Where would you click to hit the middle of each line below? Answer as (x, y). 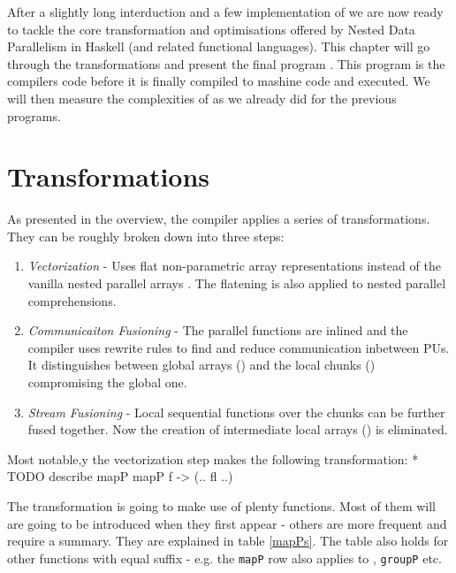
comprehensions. (72, 300)
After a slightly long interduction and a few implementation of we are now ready (225, 11)
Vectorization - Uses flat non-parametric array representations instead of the (234, 266)
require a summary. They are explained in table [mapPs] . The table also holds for (228, 541)
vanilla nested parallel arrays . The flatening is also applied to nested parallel (237, 283)
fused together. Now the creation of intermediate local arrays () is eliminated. (238, 429)
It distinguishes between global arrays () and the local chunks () (201, 365)
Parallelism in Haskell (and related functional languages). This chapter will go (219, 46)
